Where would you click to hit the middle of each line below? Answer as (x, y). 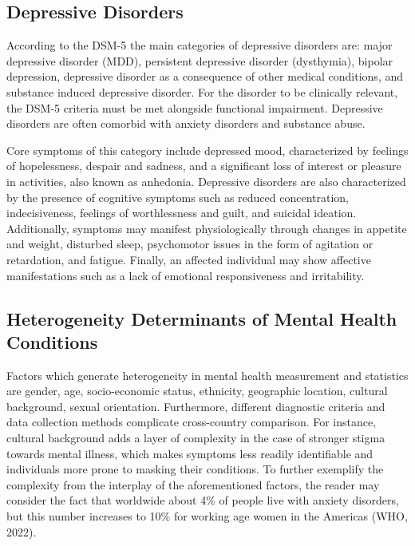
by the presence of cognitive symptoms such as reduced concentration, (178, 197)
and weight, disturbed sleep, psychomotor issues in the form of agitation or (190, 244)
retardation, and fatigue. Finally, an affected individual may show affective (189, 259)
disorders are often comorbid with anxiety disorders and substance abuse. (186, 123)
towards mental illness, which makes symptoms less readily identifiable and (190, 453)
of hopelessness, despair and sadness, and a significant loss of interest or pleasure (204, 166)
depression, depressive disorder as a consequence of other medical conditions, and (205, 76)
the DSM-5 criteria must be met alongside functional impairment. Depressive (195, 107)
